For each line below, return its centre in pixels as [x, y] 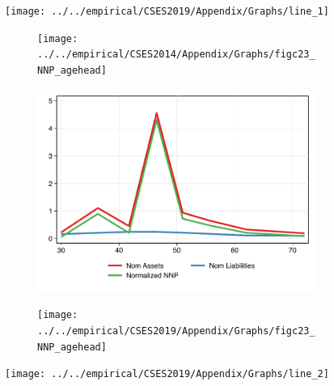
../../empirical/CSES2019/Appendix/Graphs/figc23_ [176, 331]
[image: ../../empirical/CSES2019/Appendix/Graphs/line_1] [167, 11]
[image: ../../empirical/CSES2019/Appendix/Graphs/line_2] [167, 374]
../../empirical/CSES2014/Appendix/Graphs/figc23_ [176, 55]
